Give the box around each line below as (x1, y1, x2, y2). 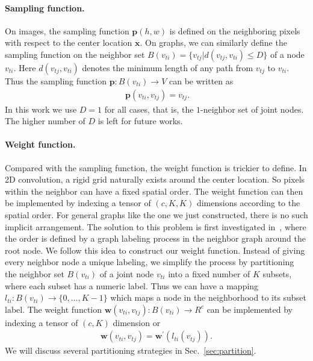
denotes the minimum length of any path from (82, 61, 253, 74)
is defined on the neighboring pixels (169, 24, 300, 37)
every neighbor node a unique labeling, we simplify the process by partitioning (5, 256, 294, 268)
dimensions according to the (196, 196, 300, 209)
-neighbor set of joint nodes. (200, 102, 304, 115)
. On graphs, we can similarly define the (140, 36, 287, 49)
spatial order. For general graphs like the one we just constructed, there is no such (5, 208, 308, 221)
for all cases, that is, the (104, 102, 194, 115)
